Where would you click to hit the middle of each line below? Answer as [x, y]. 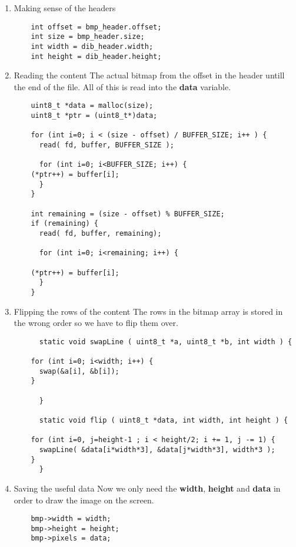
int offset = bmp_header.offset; [96, 27]
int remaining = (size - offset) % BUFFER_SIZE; [128, 214]
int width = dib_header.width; [92, 46]
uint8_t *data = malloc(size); [92, 106]
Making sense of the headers [65, 8]
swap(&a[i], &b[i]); [79, 371]
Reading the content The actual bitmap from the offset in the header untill [149, 75]
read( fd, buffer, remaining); [100, 233]
